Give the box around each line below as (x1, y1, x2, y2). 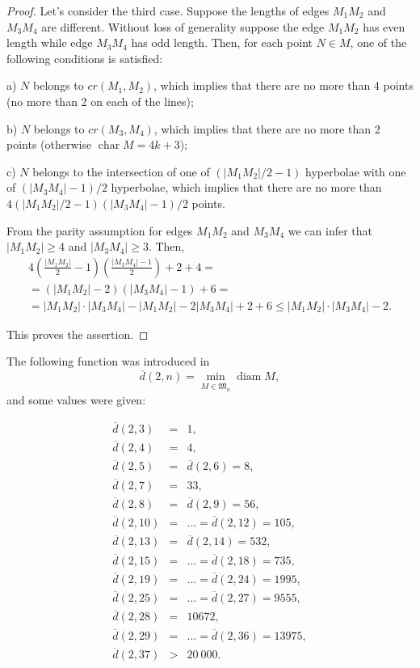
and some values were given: (6, 391, 146, 408)
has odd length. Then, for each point (131, 34, 313, 51)
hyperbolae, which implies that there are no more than (111, 179, 382, 196)
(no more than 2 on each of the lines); (6, 92, 194, 109)
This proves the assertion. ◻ (6, 325, 149, 342)
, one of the (350, 34, 407, 51)
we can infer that (288, 222, 372, 239)
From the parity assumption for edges (6, 222, 193, 239)
